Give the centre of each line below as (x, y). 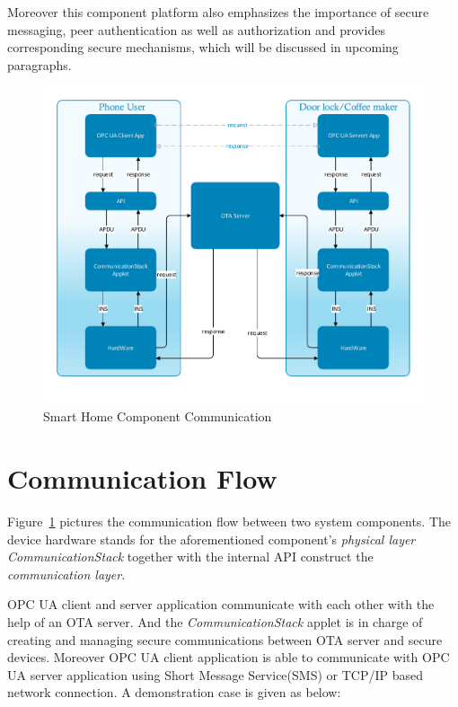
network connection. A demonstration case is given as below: (174, 692)
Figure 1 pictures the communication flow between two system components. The (229, 521)
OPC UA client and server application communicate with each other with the (221, 604)
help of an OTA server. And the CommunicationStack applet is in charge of (215, 621)
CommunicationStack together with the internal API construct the (190, 557)
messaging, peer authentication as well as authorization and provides (196, 29)
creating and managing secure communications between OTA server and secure (225, 639)
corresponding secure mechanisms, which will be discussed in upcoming (203, 47)
